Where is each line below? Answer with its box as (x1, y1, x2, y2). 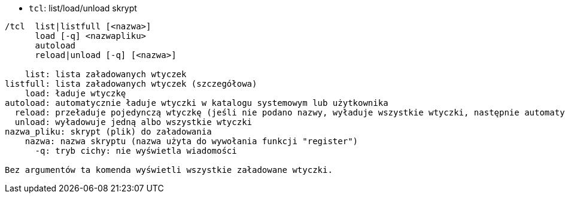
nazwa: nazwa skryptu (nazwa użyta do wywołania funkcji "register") (25, 136, 359, 146)
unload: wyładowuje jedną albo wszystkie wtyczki (14, 117, 253, 127)
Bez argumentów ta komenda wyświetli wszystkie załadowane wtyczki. (5, 165, 333, 175)
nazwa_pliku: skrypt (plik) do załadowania (5, 127, 212, 136)
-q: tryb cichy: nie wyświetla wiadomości (35, 146, 237, 156)
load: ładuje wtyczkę (25, 89, 126, 98)
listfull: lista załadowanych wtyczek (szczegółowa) (5, 79, 257, 89)
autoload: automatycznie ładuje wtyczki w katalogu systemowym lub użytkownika (5, 98, 388, 108)
